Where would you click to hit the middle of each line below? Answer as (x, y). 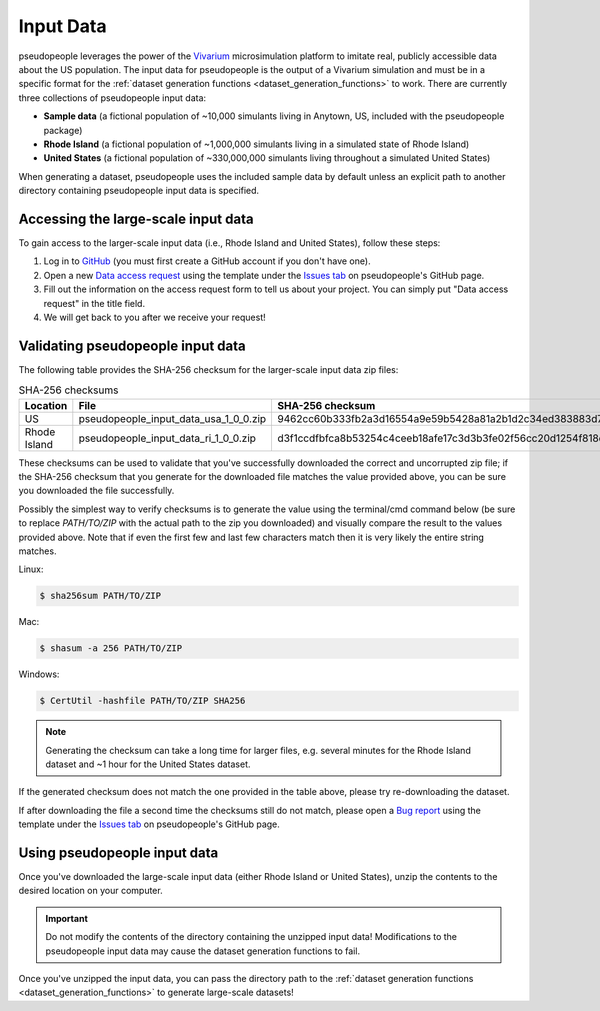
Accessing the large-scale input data (136, 218)
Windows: (39, 674)
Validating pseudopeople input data (132, 345)
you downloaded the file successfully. (96, 491)
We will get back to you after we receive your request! (154, 317)
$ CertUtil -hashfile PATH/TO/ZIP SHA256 (142, 701)
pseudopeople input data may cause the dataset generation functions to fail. (202, 951)
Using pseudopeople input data (118, 853)
